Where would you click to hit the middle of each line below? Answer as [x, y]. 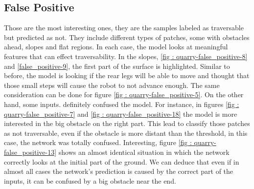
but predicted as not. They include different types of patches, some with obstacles [127, 37]
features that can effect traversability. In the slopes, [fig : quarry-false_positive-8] [126, 56]
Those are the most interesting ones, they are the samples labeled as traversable [124, 28]
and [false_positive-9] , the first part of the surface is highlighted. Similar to [117, 66]
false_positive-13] [30, 152]
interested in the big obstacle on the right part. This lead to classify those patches [127, 123]
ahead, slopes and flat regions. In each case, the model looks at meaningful [116, 47]
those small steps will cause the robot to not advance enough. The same [112, 85]
